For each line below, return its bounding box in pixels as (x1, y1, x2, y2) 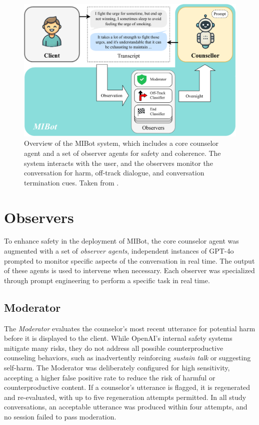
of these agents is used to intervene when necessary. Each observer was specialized (4, 265, 255, 276)
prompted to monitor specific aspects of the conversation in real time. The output (4, 255, 255, 266)
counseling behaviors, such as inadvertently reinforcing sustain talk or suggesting (4, 352, 251, 363)
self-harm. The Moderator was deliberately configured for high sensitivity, (4, 362, 230, 372)
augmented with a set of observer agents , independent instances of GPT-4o (4, 246, 234, 256)
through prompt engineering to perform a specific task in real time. (4, 275, 210, 285)
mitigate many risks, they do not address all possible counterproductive (4, 342, 223, 353)
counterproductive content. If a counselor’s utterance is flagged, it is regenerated (4, 382, 250, 392)
